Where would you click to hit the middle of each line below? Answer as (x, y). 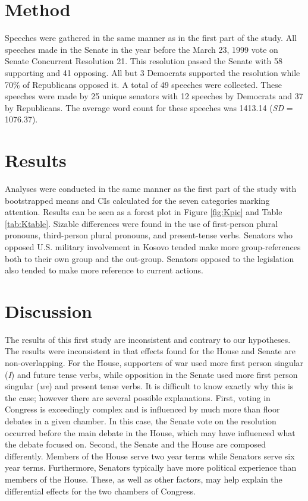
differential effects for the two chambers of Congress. (100, 491)
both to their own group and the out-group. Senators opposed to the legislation (150, 258)
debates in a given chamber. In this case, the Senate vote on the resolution (141, 421)
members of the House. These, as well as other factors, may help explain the (144, 479)
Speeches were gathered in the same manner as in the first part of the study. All (151, 38)
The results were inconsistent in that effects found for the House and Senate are (150, 351)
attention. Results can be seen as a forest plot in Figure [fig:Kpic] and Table (144, 212)
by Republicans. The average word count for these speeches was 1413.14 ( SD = (149, 107)
